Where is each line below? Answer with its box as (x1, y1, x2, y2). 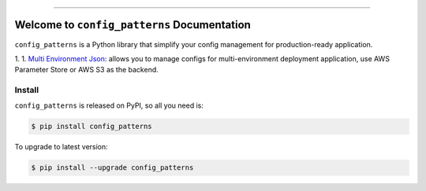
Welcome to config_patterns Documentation (14, 18, 252, 31)
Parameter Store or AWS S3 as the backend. (14, 65, 159, 75)
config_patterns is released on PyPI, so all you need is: (14, 101, 204, 110)
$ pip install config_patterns (31, 122, 153, 131)
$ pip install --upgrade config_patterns (31, 163, 194, 172)
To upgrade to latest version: (14, 142, 108, 152)
